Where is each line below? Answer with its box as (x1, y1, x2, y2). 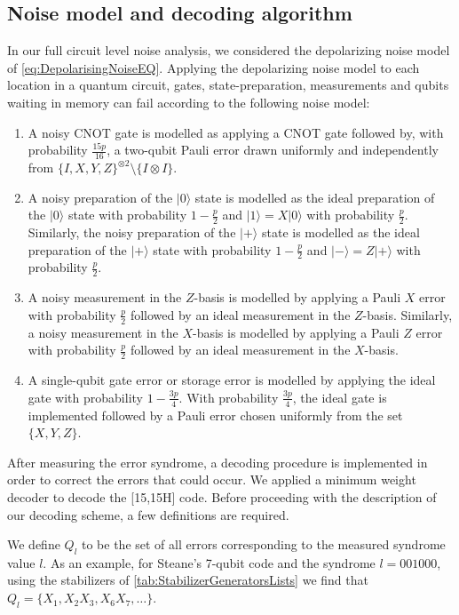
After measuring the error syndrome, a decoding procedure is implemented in (7, 452, 428, 471)
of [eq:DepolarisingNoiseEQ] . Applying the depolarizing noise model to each (7, 58, 420, 76)
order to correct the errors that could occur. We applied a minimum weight (7, 470, 416, 489)
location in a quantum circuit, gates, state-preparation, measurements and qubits (7, 76, 449, 94)
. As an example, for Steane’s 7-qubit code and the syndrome (43, 553, 376, 571)
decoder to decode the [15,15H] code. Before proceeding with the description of (7, 487, 437, 506)
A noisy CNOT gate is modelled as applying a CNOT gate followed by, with (28, 123, 444, 141)
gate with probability (28, 387, 143, 406)
